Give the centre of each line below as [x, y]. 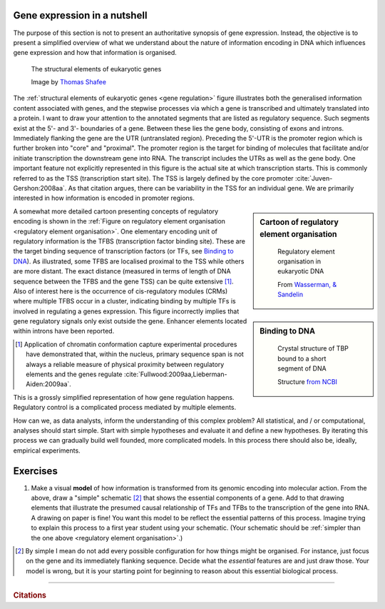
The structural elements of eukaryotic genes [96, 69]
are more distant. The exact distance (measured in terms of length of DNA [122, 271]
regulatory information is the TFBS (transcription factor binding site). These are [129, 241]
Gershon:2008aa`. [40, 188]
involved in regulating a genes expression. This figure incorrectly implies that [126, 311]
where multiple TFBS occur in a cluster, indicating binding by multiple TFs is [124, 301]
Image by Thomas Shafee [69, 82]
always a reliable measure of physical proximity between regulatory [125, 364]
